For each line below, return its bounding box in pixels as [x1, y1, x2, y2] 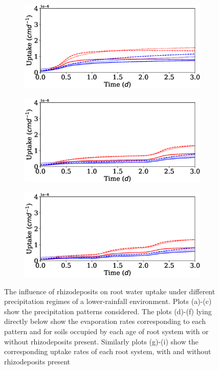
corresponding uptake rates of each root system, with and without [4, 346, 211, 357]
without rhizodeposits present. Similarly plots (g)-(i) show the [4, 336, 199, 346]
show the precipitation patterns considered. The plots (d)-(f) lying [4, 306, 212, 316]
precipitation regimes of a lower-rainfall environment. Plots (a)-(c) [4, 296, 212, 307]
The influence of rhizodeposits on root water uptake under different [4, 286, 215, 296]
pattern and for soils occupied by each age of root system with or [4, 326, 209, 336]
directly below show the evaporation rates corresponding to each [4, 316, 206, 327]
